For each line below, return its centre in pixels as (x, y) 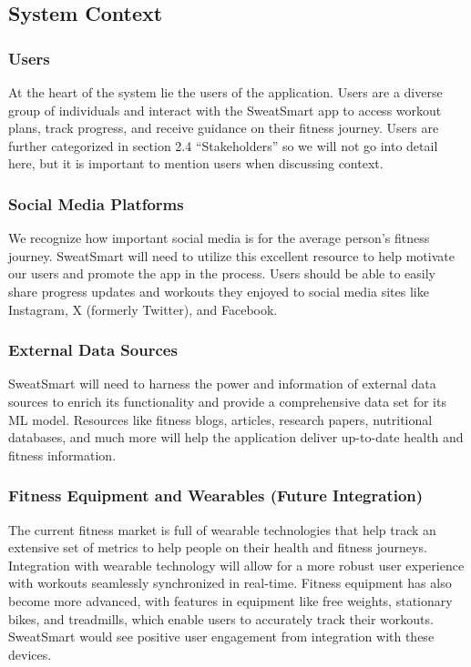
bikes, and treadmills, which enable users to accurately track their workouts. (221, 618)
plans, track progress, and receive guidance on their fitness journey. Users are (224, 128)
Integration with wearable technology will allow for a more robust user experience (236, 565)
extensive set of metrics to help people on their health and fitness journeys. (218, 547)
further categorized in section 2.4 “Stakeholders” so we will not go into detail (223, 145)
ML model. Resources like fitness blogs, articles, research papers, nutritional (220, 419)
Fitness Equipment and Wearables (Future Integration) (216, 495)
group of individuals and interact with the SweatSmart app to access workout (225, 110)
